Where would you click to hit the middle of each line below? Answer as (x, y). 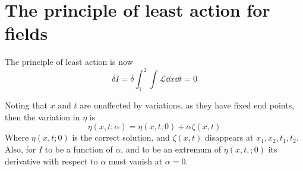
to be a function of (79, 149)
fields (26, 33)
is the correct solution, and (121, 137)
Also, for (20, 149)
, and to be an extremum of (171, 149)
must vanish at (135, 161)
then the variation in (42, 116)
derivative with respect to (51, 161)
